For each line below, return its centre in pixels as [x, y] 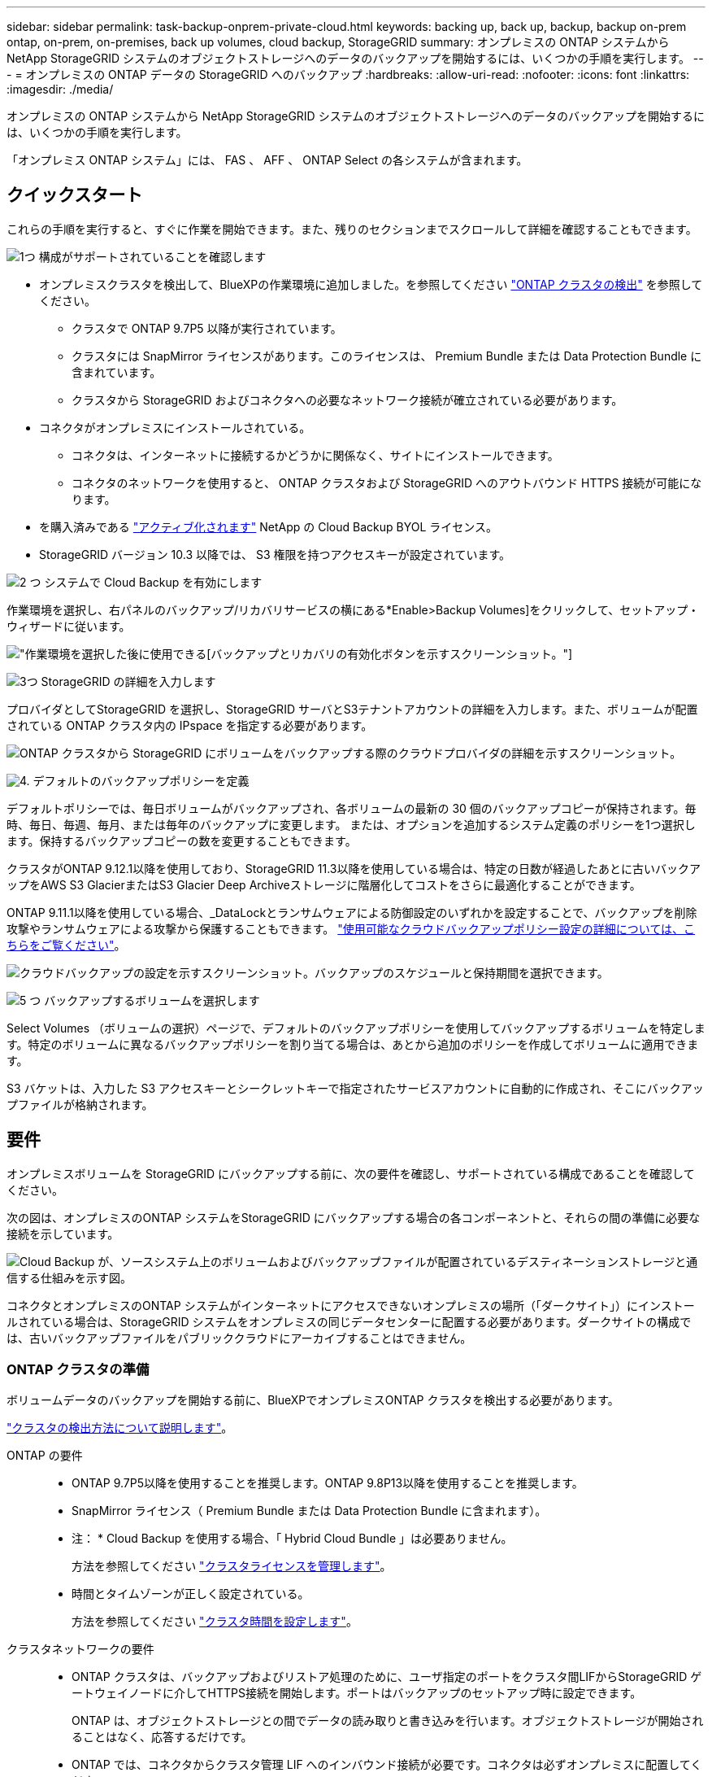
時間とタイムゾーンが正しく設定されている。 [191, 1594]
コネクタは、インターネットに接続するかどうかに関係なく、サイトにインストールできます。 [315, 455]
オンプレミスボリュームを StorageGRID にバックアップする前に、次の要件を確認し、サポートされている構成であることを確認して [351, 1173]
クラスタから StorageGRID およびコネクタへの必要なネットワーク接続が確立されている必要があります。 [347, 399]
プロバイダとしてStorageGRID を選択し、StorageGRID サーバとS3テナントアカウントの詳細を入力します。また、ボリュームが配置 [352, 709]
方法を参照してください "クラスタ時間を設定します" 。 [215, 1622]
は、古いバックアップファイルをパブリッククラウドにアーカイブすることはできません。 [239, 1338]
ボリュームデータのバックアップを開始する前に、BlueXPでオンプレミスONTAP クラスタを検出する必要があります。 [313, 1400]
